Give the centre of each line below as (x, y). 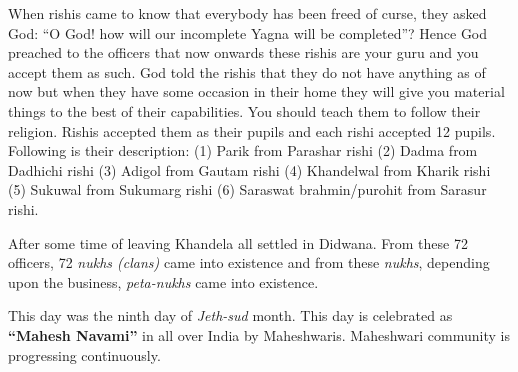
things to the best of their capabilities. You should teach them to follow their (244, 110)
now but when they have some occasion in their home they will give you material (256, 91)
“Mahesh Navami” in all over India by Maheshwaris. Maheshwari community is (259, 334)
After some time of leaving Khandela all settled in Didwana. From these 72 (238, 242)
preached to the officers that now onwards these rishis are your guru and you (243, 52)
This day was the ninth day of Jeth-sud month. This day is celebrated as (230, 315)
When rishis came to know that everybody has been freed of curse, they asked (247, 13)
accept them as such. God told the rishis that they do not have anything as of (247, 71)
